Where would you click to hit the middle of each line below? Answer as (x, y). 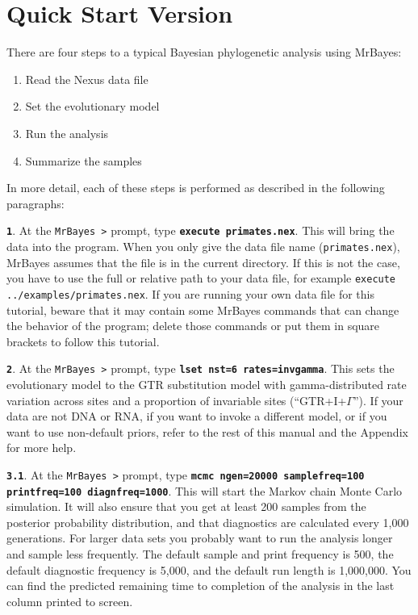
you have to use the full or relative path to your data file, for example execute (201, 278)
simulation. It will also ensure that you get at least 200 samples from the (186, 506)
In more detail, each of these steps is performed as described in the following (196, 188)
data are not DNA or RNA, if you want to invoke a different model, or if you (197, 416)
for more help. (42, 448)
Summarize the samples (84, 160)
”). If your (378, 400)
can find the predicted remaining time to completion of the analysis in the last (201, 586)
